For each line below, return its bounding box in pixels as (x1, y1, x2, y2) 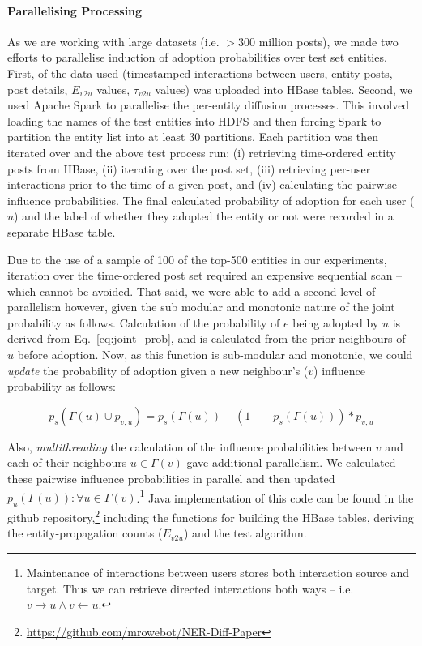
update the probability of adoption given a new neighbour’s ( (7, 362, 309, 379)
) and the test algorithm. (183, 524, 307, 541)
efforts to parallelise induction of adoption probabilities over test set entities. (7, 49, 387, 66)
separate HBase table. (7, 223, 116, 240)
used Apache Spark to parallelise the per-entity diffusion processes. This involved (7, 96, 410, 113)
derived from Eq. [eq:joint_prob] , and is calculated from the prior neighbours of (7, 330, 406, 347)
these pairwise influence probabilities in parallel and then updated (7, 470, 335, 487)
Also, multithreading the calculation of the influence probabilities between (7, 438, 373, 455)
